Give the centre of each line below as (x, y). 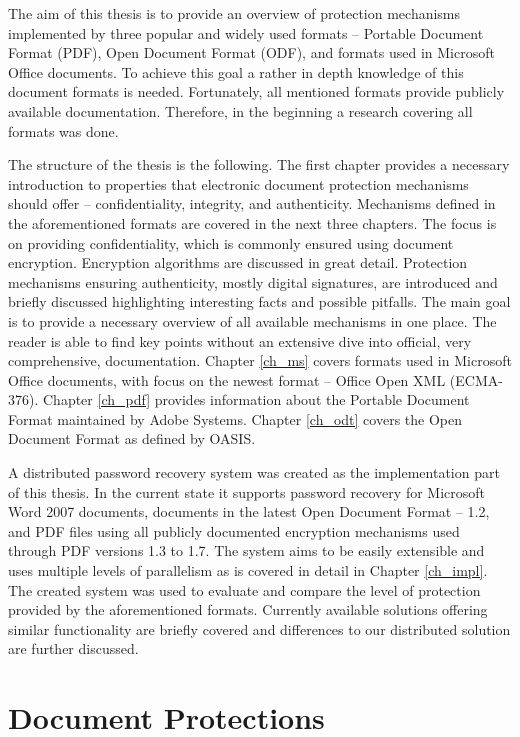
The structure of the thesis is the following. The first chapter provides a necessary (259, 164)
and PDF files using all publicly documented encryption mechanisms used (234, 530)
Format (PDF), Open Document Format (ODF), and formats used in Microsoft (251, 52)
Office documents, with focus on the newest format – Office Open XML (227, 379)
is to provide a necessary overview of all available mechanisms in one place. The (252, 320)
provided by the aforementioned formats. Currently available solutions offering (248, 609)
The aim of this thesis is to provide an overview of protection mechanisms (234, 13)
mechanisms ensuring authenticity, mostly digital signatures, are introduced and (253, 281)
